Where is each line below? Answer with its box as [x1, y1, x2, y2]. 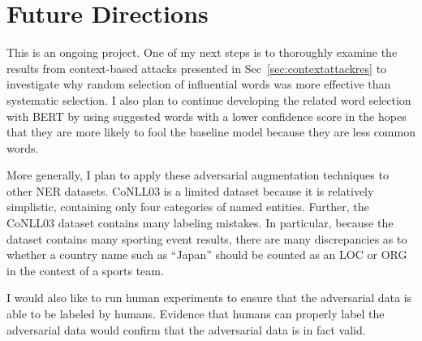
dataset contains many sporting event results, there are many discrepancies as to [6, 230, 407, 247]
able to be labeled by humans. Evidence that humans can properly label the [6, 305, 385, 322]
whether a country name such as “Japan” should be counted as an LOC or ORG [6, 246, 407, 263]
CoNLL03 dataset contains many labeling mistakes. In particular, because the [6, 214, 394, 231]
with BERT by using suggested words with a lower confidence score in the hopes [6, 107, 407, 124]
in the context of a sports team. [6, 261, 164, 278]
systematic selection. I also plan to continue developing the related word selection [6, 91, 411, 108]
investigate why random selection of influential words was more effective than [6, 76, 391, 93]
